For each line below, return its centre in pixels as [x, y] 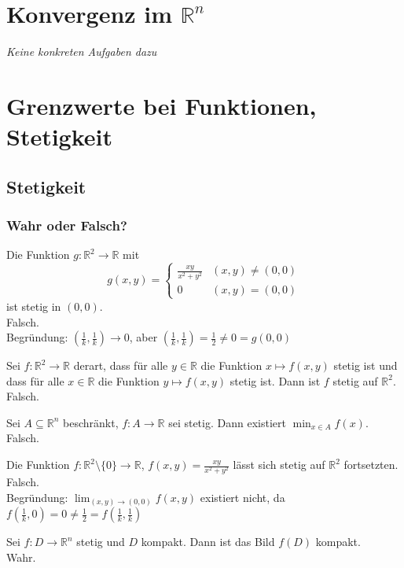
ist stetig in [34, 306]
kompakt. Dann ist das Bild [208, 542]
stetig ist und [365, 365]
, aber [143, 337]
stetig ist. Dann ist [275, 380]
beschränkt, [91, 422]
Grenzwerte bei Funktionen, [162, 105]
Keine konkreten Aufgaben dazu [82, 52]
